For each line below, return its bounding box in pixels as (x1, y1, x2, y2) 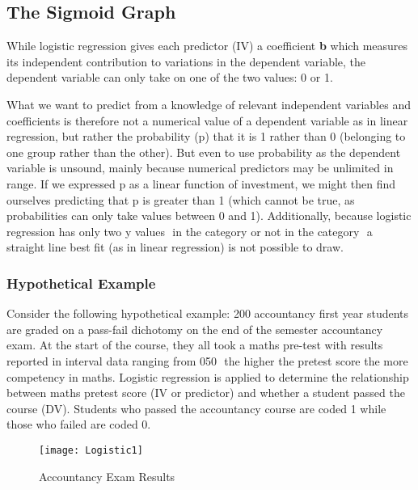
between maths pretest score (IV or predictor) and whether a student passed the (6, 384, 405, 401)
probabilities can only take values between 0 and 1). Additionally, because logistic (6, 207, 412, 224)
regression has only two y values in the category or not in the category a (6, 222, 373, 239)
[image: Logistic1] (39, 444, 143, 456)
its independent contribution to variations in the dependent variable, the (6, 53, 366, 70)
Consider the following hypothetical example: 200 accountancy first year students (6, 305, 409, 322)
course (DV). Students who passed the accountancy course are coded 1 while (6, 399, 386, 416)
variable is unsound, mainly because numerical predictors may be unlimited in (6, 159, 394, 176)
